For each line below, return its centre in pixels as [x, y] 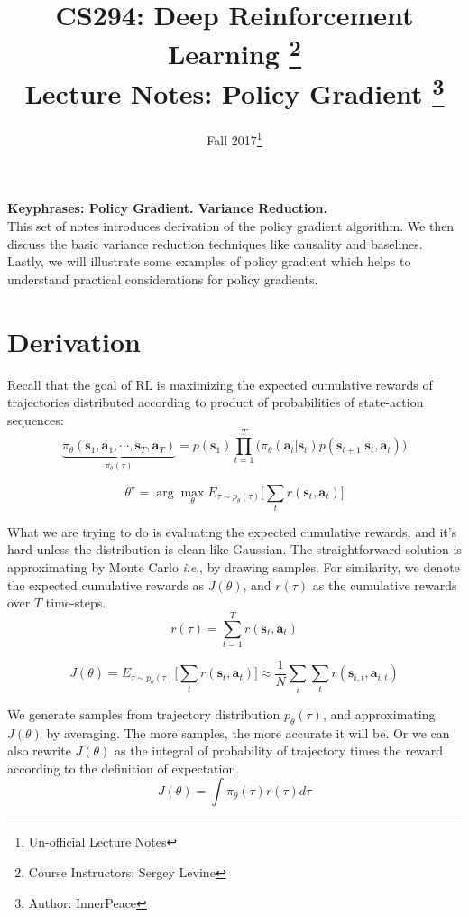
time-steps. [76, 602]
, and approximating [379, 713]
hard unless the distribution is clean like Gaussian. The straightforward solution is [234, 549]
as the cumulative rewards [385, 584]
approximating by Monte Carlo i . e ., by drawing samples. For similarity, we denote [234, 567]
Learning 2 [234, 52]
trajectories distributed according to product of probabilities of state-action [216, 402]
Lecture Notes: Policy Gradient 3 [234, 91]
